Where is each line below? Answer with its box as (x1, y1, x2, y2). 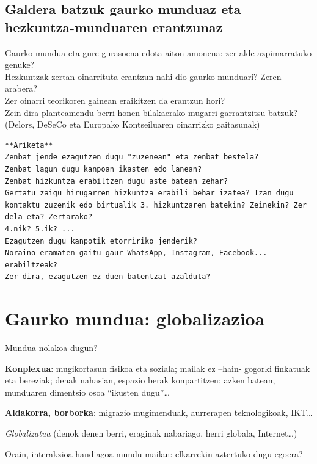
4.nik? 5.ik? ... (5, 224, 75, 233)
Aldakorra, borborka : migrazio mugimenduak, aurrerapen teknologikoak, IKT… (5, 406, 313, 419)
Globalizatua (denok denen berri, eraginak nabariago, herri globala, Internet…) (5, 426, 297, 439)
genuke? (5, 58, 35, 71)
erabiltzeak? (5, 260, 57, 269)
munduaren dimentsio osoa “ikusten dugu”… (5, 385, 170, 398)
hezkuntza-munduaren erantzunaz (5, 17, 223, 36)
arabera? (5, 82, 37, 95)
